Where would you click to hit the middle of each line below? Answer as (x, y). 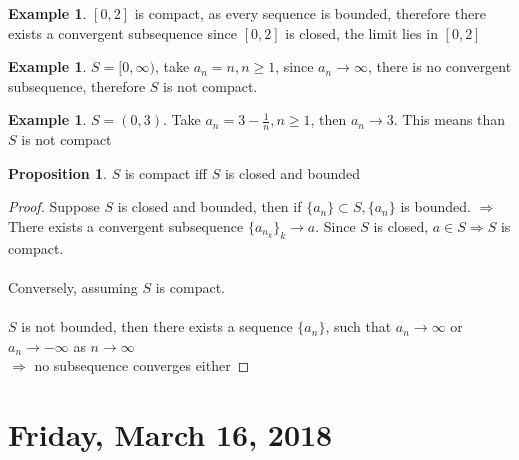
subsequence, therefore (77, 85)
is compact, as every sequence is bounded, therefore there (310, 13)
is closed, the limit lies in (361, 32)
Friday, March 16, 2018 (170, 434)
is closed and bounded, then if (209, 206)
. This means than (449, 119)
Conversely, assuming (73, 286)
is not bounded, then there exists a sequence (157, 326)
